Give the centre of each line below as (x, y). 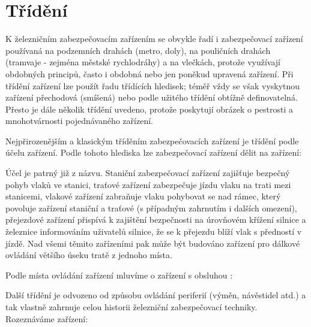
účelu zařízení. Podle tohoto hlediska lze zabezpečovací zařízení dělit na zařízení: (154, 152)
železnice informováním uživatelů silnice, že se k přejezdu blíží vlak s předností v (154, 231)
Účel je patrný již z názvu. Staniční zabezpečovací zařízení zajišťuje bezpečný (148, 173)
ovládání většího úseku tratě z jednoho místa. (89, 255)
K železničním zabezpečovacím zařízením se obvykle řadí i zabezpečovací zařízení (154, 39)
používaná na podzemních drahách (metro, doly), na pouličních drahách (138, 50)
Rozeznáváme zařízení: (47, 318)
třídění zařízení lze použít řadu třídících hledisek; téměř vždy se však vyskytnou (153, 85)
